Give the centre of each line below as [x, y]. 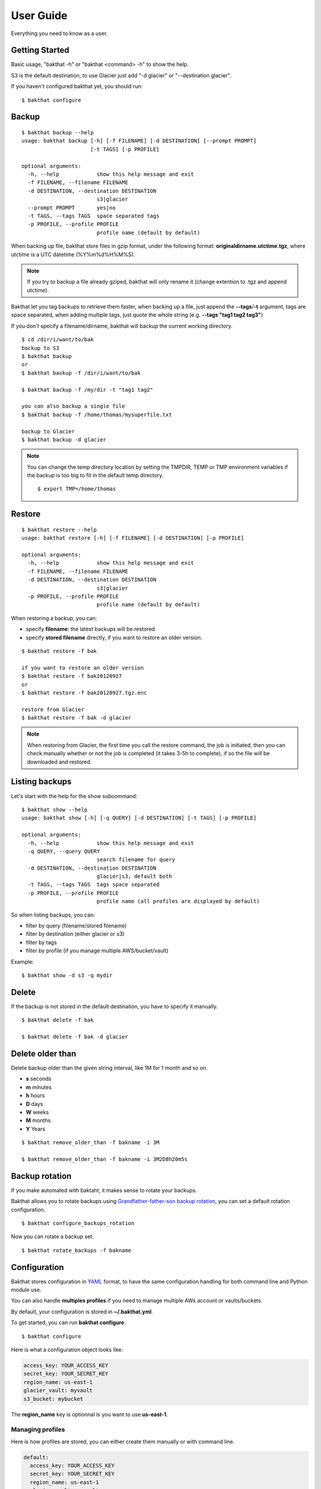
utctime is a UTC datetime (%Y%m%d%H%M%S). [73, 254]
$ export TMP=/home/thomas [77, 489]
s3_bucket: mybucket [53, 1399]
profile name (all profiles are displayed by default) [178, 901]
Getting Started [40, 50]
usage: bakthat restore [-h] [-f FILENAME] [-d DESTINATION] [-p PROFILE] [133, 538]
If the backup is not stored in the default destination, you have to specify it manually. [114, 1006]
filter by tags [41, 942]
